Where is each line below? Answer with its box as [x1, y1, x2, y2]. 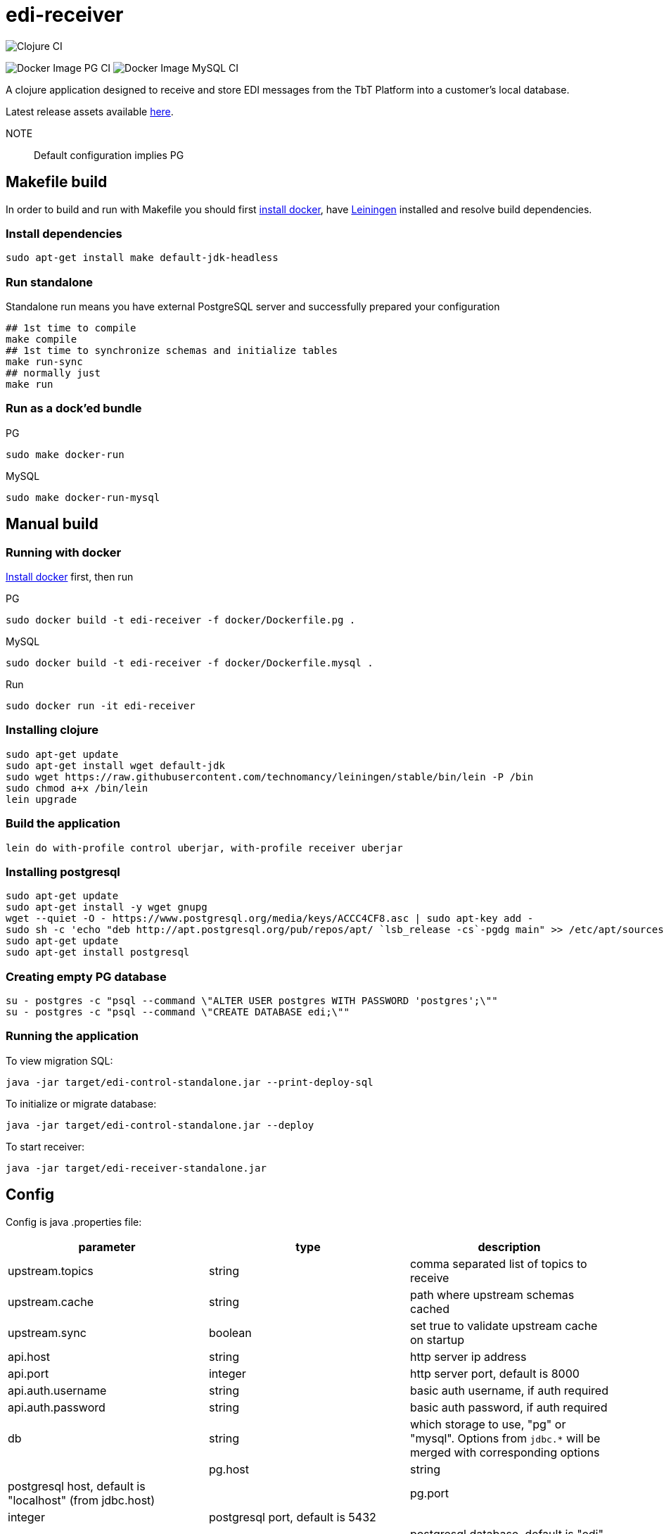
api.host [8, 1349, 50, 1364]
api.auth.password [8, 1400, 106, 1414]
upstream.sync [8, 1325, 87, 1340]
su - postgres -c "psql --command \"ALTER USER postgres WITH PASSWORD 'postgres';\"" [6, 995, 498, 1007]
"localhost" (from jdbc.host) [8, 1492, 155, 1507]
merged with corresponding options [409, 1445, 600, 1459]
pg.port [409, 1485, 449, 1500]
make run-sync [6, 356, 83, 368]
